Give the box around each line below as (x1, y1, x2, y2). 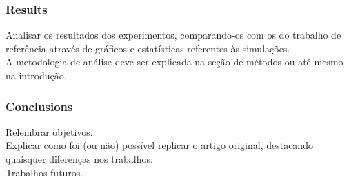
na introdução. (6, 68, 67, 82)
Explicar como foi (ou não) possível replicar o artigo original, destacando (6, 138, 313, 152)
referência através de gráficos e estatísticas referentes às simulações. (6, 41, 290, 55)
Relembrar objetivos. (6, 124, 93, 139)
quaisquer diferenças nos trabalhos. (6, 152, 153, 165)
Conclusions (6, 97, 73, 114)
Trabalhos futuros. (6, 165, 83, 179)
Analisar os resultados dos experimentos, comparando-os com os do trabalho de (6, 28, 341, 42)
